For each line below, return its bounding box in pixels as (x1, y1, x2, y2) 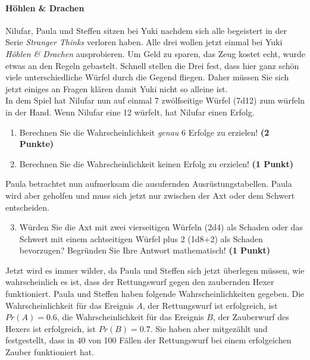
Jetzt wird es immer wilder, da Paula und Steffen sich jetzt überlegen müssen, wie (5, 264, 305, 276)
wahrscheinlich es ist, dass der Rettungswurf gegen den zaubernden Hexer (5, 276, 274, 288)
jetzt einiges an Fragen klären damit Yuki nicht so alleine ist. (5, 82, 228, 95)
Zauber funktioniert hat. (5, 346, 95, 358)
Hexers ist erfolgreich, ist (5, 322, 96, 334)
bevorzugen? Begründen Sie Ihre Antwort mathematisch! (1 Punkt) (19, 244, 270, 256)
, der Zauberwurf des (212, 311, 289, 323)
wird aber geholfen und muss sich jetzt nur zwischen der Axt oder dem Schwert (5, 189, 295, 201)
